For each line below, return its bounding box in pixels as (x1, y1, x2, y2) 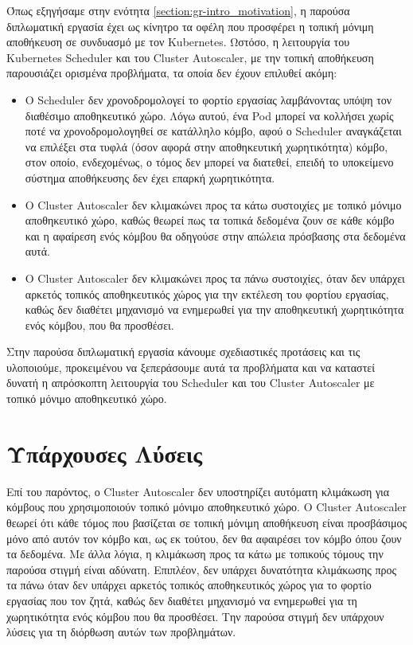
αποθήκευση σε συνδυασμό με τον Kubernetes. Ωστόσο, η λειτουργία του (6, 33, 350, 50)
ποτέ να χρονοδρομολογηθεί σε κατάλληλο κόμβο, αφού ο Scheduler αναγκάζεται (25, 123, 402, 139)
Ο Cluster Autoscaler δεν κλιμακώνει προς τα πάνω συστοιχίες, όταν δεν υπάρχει (25, 269, 405, 286)
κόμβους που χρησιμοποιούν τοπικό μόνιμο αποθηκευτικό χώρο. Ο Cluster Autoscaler (6, 498, 407, 515)
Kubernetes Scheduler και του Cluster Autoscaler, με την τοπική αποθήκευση (6, 49, 374, 65)
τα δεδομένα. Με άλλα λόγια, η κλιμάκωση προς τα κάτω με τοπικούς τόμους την (6, 545, 384, 562)
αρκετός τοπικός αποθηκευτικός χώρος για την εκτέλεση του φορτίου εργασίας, (25, 285, 389, 302)
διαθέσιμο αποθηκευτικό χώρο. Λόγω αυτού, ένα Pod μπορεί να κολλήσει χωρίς (25, 107, 394, 123)
